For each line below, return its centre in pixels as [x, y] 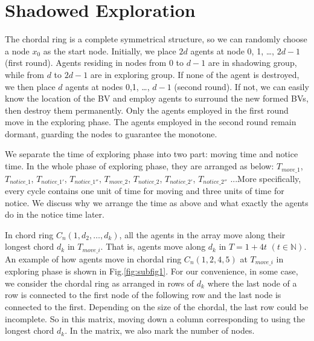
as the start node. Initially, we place [110, 50]
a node [17, 50]
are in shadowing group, [252, 63]
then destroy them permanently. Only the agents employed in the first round [147, 110]
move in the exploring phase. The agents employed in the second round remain [151, 122]
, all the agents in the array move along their [202, 234]
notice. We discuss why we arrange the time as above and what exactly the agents [157, 202]
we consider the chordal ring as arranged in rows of [100, 283]
